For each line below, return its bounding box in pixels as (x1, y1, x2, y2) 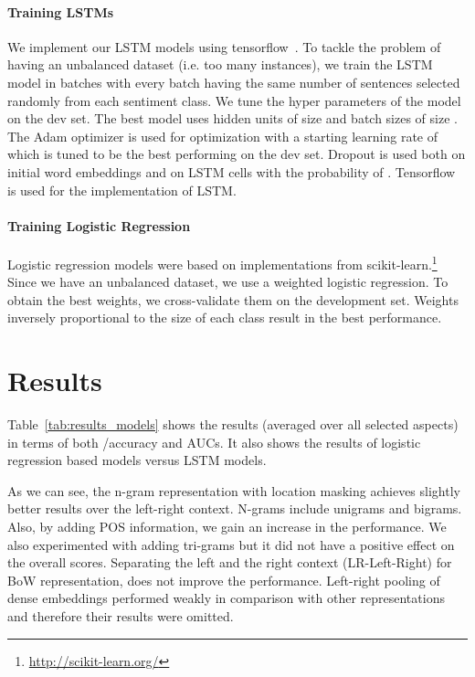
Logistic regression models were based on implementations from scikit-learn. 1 (7, 251, 438, 273)
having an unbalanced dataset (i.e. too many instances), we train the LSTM (7, 55, 433, 74)
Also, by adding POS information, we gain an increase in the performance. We (7, 517, 447, 536)
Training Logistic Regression (7, 216, 191, 235)
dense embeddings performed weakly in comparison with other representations (7, 588, 445, 608)
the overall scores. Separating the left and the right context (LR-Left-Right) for (7, 553, 452, 572)
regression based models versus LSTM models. (7, 450, 267, 470)
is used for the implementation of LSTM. (7, 180, 237, 199)
